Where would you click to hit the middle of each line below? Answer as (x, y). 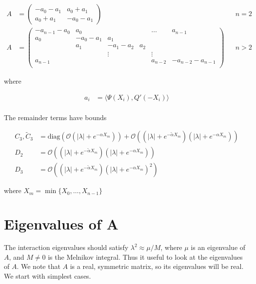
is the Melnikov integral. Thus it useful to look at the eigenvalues (145, 257)
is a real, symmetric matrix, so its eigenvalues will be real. (157, 266)
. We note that (39, 266)
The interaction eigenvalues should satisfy (66, 247)
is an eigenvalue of (218, 247)
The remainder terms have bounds (55, 117)
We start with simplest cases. (48, 275)
